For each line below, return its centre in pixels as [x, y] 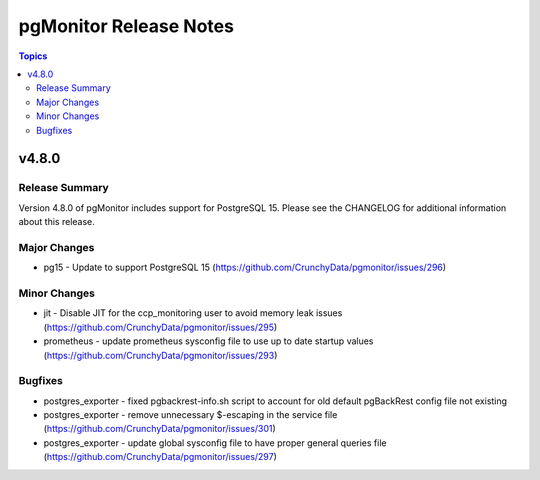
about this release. [56, 222]
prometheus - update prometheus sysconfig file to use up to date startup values [208, 341]
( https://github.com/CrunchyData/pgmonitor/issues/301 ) [160, 429]
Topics [33, 56]
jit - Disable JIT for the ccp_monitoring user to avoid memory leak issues [193, 313]
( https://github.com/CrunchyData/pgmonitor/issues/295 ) [160, 327]
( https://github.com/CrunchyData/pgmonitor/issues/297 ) [160, 457]
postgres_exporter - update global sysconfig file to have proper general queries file [215, 442]
